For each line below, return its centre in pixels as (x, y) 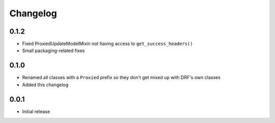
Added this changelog (45, 85)
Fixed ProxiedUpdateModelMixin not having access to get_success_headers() (107, 44)
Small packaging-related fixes (53, 51)
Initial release (36, 111)
